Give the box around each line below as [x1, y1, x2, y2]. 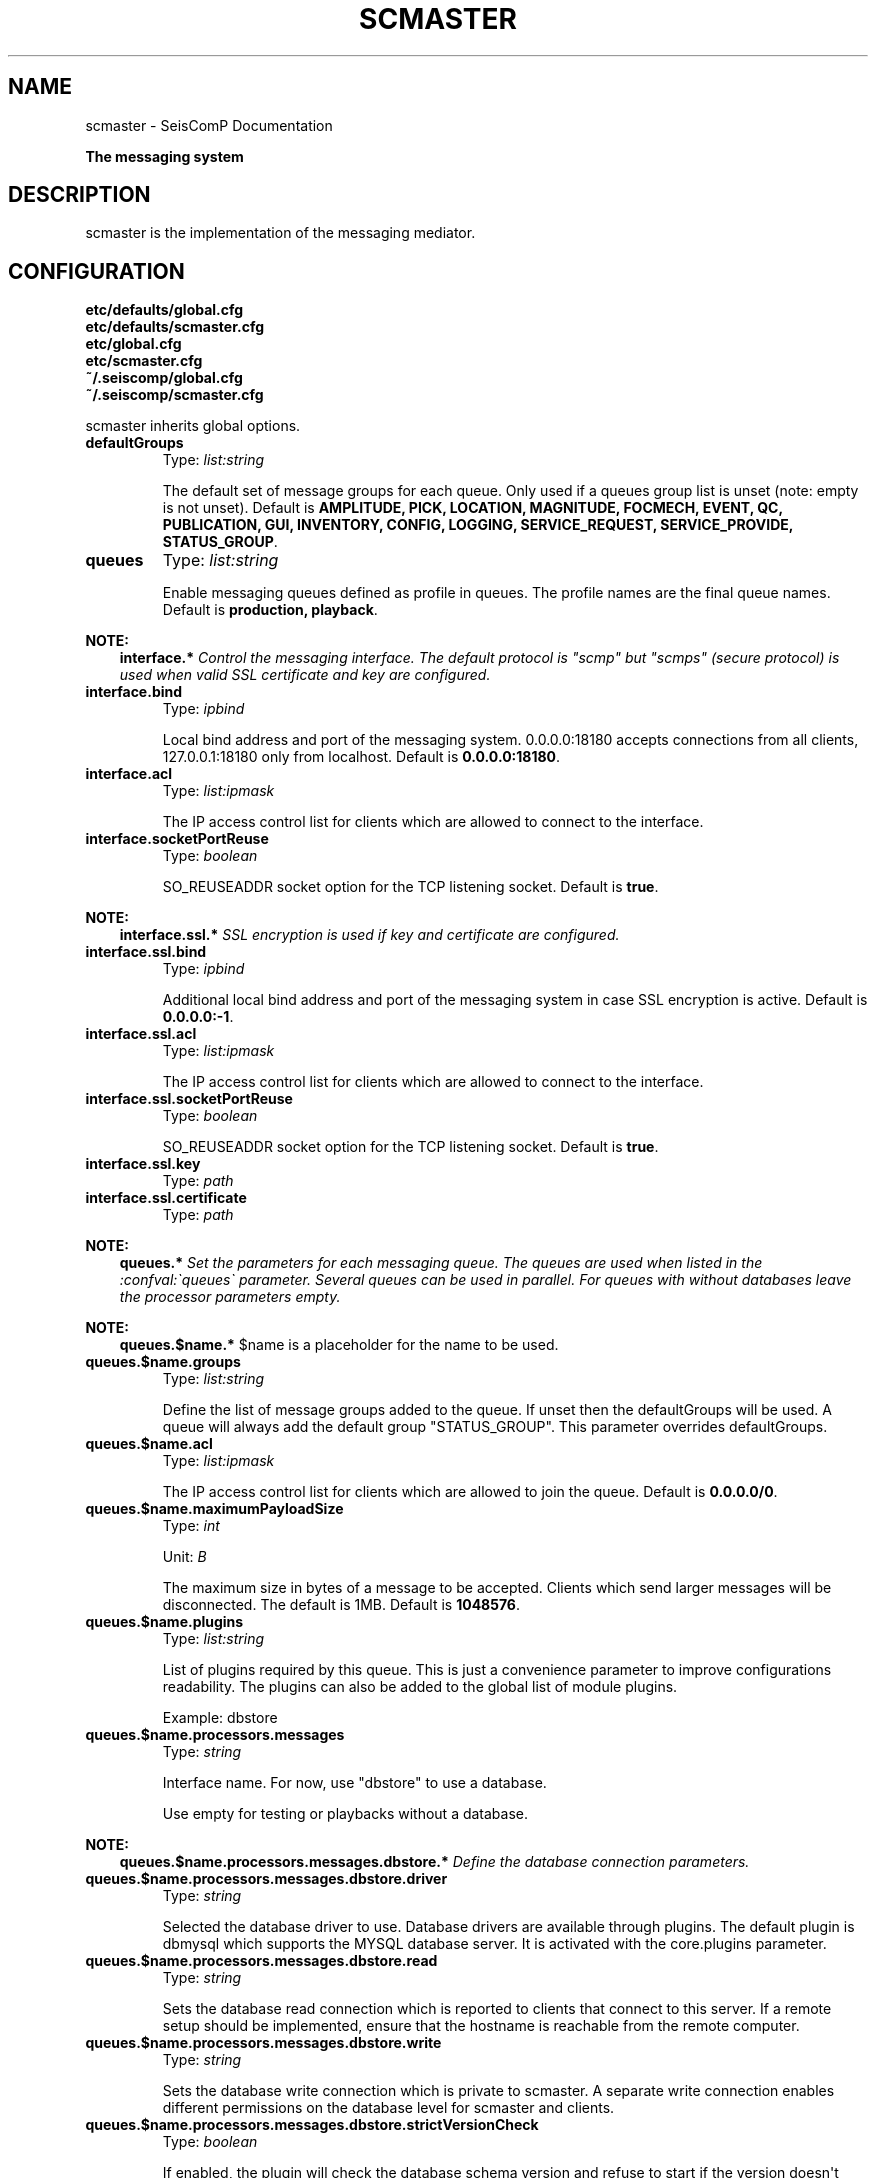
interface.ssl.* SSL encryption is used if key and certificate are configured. [119, 926, 620, 944]
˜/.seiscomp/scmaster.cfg [85, 386, 264, 404]
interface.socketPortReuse [85, 830, 269, 848]
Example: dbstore [162, 1709, 278, 1727]
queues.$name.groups [85, 1353, 241, 1371]
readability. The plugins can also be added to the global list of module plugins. [162, 1678, 678, 1696]
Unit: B [162, 1548, 207, 1566]
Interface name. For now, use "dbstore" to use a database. [162, 1774, 547, 1792]
